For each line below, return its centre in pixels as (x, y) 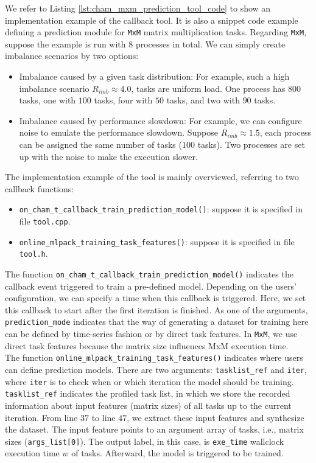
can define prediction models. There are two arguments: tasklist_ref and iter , (156, 369)
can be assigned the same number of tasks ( (100, 144)
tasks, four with (123, 100)
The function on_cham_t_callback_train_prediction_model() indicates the (149, 274)
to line (104, 417)
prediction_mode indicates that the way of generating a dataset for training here (157, 322)
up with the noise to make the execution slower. (108, 156)
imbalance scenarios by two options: (72, 56)
